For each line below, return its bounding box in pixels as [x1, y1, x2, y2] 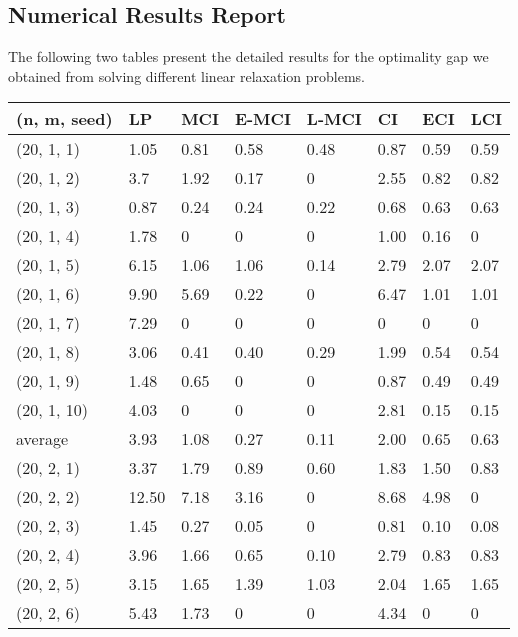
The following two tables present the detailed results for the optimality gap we [8, 46, 489, 67]
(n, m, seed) [16, 107, 113, 131]
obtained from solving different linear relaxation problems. [8, 65, 365, 86]
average [16, 427, 69, 451]
